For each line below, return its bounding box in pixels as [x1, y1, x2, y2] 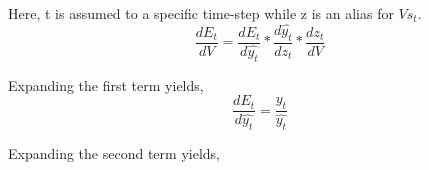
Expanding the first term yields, [8, 74, 204, 95]
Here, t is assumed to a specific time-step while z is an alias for [8, 3, 394, 23]
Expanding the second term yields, [8, 143, 220, 164]
